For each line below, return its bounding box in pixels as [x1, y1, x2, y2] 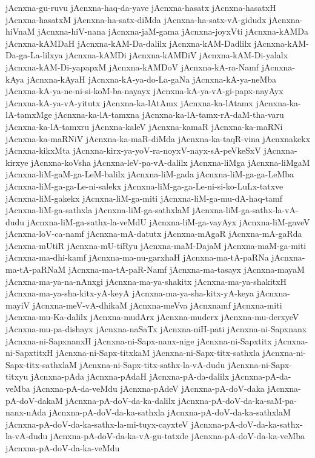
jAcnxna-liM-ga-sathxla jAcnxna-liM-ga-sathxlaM [5, 203, 190, 216]
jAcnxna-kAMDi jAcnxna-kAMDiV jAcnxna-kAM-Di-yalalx [65, 49, 288, 61]
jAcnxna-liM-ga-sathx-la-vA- [192, 203, 299, 216]
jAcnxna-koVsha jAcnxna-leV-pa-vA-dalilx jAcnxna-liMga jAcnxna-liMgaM [31, 156, 310, 168]
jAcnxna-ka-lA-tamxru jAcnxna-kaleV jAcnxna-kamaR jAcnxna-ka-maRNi [5, 120, 283, 132]
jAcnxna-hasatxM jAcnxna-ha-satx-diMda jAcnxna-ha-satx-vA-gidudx [5, 13, 267, 26]
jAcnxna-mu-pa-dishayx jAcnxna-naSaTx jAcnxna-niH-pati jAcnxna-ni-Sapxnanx [5, 323, 307, 335]
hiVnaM [5, 25, 35, 38]
